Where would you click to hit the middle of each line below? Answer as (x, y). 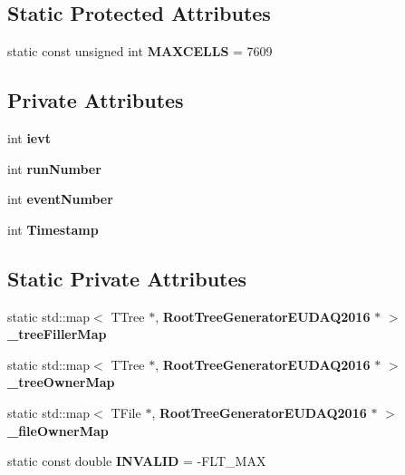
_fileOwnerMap (58, 430)
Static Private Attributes (127, 278)
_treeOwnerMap (61, 382)
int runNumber (54, 168)
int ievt (29, 138)
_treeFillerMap (57, 334)
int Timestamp (53, 229)
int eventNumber (60, 199)
